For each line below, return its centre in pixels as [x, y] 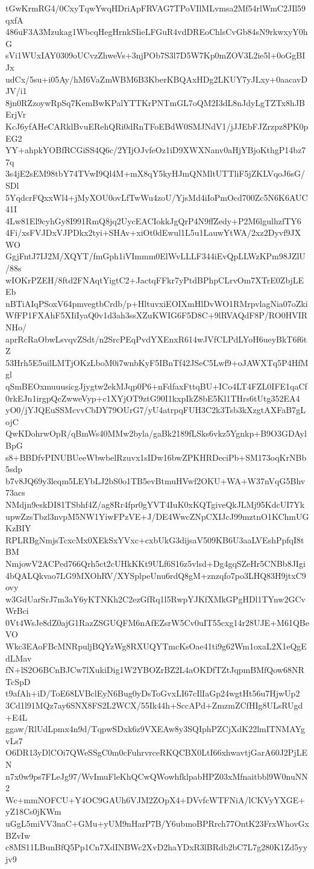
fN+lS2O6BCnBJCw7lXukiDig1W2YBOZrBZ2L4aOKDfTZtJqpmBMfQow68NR [155, 670]
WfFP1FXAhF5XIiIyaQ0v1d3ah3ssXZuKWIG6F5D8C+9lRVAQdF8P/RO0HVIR [157, 315]
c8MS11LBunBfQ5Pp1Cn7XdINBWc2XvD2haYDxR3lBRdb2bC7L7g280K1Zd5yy [157, 847]
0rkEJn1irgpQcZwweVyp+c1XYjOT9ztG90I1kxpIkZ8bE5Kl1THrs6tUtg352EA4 [153, 398]
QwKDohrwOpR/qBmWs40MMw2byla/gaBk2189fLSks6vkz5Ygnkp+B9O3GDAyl [156, 433]
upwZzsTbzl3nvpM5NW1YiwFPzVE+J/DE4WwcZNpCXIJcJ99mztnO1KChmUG [157, 516]
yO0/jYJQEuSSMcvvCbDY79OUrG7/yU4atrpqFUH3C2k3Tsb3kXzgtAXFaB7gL [155, 410]
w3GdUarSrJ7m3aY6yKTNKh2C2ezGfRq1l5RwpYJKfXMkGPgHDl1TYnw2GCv [155, 599]
